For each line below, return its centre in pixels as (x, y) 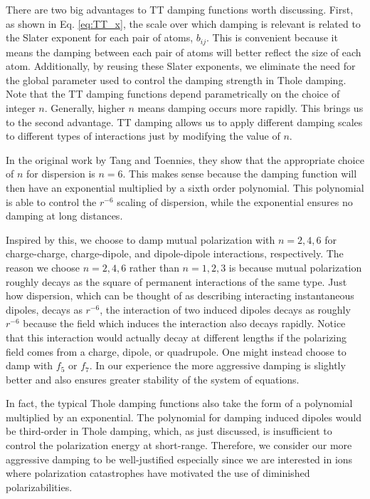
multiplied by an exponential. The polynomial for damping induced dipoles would (184, 417)
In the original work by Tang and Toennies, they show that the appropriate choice (185, 159)
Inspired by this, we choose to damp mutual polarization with (141, 239)
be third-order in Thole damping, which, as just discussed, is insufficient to (169, 431)
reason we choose (43, 267)
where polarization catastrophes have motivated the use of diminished (158, 473)
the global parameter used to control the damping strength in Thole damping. (176, 79)
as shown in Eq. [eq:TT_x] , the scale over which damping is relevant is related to (183, 23)
